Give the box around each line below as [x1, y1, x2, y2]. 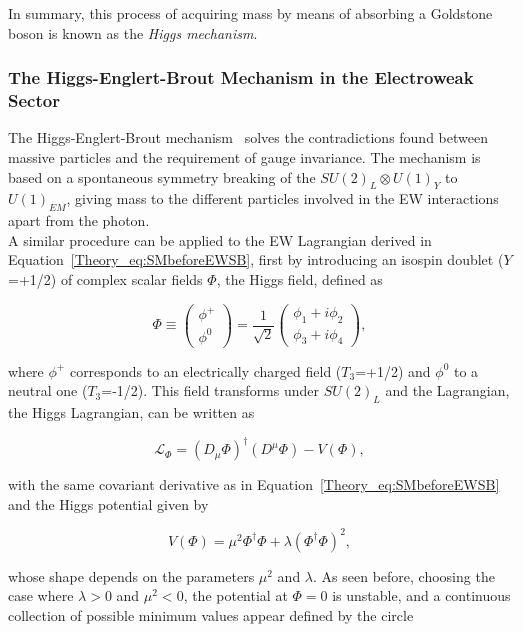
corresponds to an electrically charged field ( [69, 360, 342, 381]
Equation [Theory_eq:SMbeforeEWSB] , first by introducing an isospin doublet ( [8, 249, 504, 270]
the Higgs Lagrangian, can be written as [8, 402, 255, 422]
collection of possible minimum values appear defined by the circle [8, 604, 414, 625]
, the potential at [183, 585, 288, 606]
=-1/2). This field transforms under [101, 380, 320, 401]
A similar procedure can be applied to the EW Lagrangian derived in [8, 229, 432, 250]
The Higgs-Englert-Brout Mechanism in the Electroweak [8, 65, 474, 90]
